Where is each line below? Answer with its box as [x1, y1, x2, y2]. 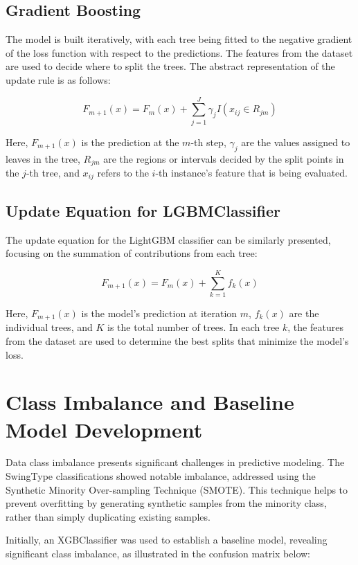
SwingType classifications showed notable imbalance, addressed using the [6, 469, 316, 483]
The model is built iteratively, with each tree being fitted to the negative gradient [6, 32, 352, 46]
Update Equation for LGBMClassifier [6, 199, 280, 221]
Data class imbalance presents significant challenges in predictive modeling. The [6, 455, 345, 469]
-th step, [190, 134, 226, 149]
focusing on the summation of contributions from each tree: [6, 246, 258, 260]
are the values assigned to [241, 134, 350, 149]
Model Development [6, 415, 203, 443]
